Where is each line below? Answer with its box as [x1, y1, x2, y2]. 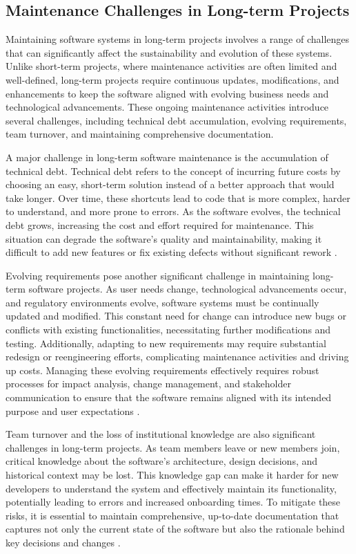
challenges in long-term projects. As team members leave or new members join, [6, 440, 340, 454]
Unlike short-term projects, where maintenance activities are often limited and [6, 59, 337, 73]
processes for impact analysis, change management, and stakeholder [6, 376, 291, 391]
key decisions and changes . [6, 535, 121, 549]
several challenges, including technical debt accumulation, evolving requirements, [6, 113, 347, 127]
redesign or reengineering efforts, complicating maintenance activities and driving [6, 349, 349, 364]
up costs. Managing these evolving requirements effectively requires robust [6, 362, 319, 377]
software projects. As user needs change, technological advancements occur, [28, 281, 347, 296]
